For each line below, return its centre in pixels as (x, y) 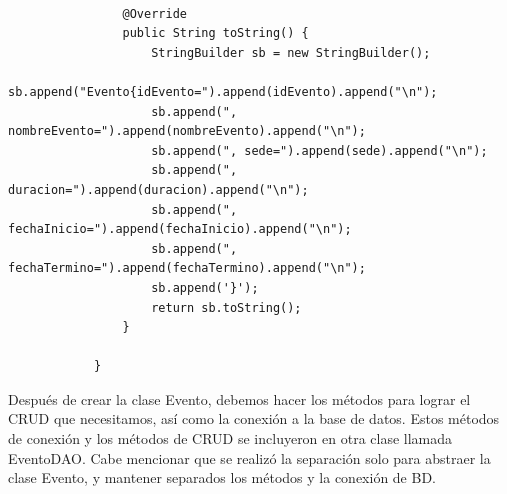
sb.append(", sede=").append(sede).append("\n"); (319, 150)
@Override (154, 13)
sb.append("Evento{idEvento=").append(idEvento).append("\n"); (223, 91)
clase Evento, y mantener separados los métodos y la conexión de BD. (222, 477)
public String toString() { (215, 33)
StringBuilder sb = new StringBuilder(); (291, 52)
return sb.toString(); (226, 307)
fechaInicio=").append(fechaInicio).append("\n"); (180, 229)
